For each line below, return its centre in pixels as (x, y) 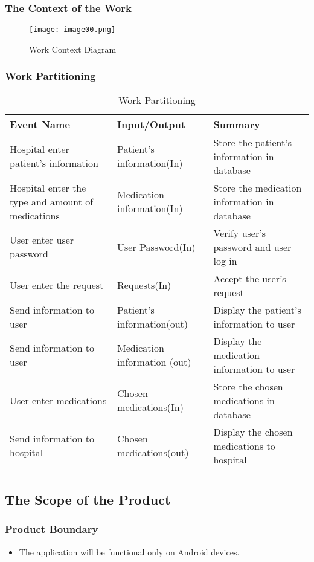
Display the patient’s (257, 309)
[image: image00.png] (72, 30)
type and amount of (52, 201)
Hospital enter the (48, 187)
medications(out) (153, 453)
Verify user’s (239, 233)
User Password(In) (156, 247)
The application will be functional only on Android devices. (129, 551)
